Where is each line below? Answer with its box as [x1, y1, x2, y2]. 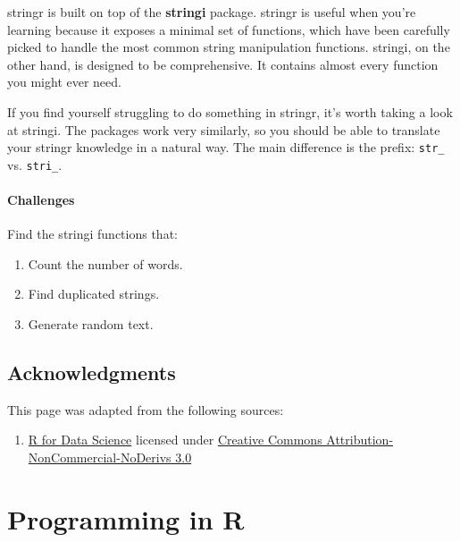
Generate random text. [28, 315, 154, 334]
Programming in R [7, 500, 245, 537]
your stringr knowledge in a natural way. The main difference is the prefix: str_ [7, 138, 445, 157]
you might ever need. [7, 72, 121, 91]
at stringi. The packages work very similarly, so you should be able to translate [7, 120, 440, 139]
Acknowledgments [7, 359, 176, 386]
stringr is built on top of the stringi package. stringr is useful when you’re [7, 3, 416, 21]
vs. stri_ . [7, 155, 63, 174]
